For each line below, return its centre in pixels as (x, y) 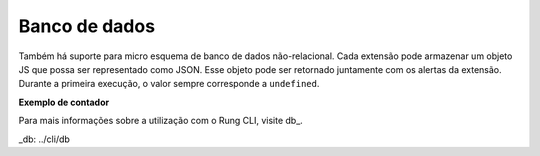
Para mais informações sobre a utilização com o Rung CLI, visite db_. (161, 121)
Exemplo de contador (64, 102)
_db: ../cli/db (44, 139)
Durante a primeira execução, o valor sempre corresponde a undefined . (169, 84)
